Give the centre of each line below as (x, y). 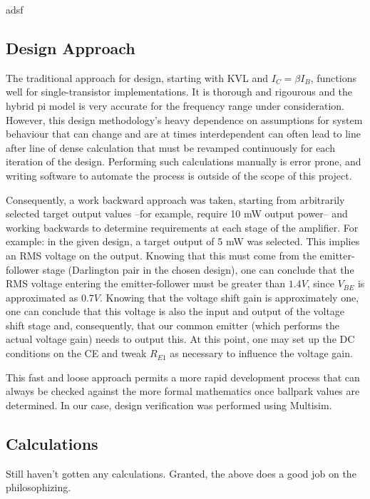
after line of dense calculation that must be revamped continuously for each (170, 147)
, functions (333, 77)
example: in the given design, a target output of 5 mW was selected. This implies (183, 241)
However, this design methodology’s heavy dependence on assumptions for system (184, 119)
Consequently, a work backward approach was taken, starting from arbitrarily (175, 199)
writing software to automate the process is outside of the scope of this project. (179, 175)
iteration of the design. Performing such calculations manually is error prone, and (184, 161)
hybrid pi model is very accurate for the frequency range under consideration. (175, 105)
